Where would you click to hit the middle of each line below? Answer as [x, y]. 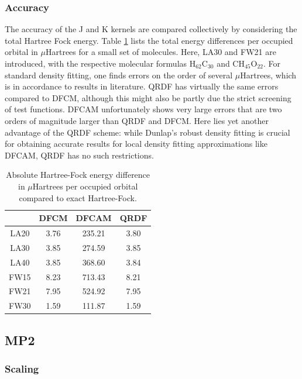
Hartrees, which [268, 75]
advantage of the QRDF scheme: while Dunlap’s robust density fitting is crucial [147, 132]
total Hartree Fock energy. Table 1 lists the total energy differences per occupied [149, 40]
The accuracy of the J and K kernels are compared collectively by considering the [151, 29]
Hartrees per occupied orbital [85, 186]
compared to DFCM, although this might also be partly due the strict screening [148, 97]
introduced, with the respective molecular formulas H [100, 63]
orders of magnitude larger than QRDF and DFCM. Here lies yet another [137, 120]
